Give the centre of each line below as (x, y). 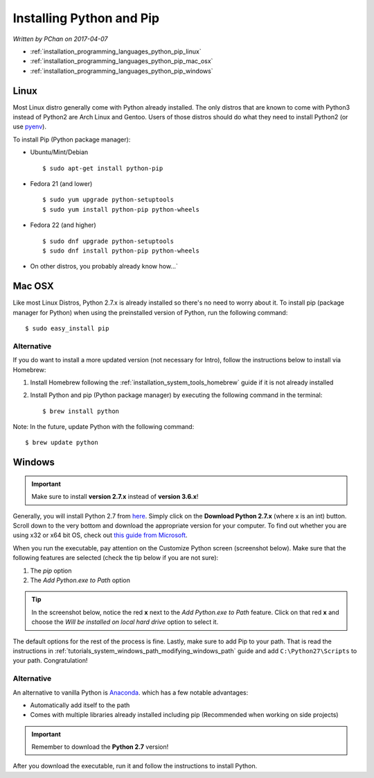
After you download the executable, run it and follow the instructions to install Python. (135, 766)
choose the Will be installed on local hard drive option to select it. (125, 622)
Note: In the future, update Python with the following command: (104, 427)
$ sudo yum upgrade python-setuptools (108, 200)
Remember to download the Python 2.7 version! (100, 747)
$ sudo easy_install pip (67, 329)
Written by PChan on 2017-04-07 (60, 39)
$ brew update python (62, 443)
